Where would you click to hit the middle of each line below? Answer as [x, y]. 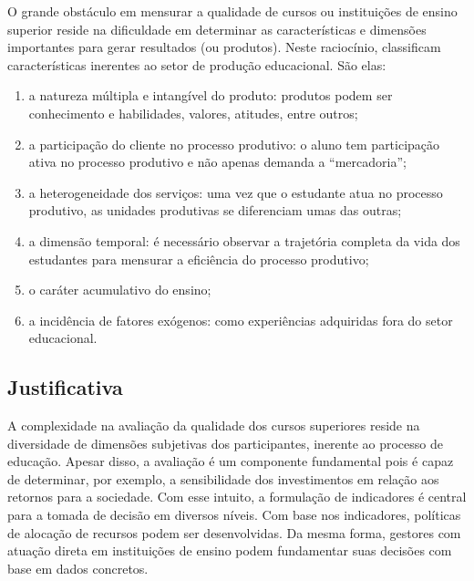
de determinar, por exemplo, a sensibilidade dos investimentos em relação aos [223, 478]
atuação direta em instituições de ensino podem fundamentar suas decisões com [230, 550]
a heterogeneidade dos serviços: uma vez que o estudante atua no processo [236, 192]
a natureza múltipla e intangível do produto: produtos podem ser [211, 95]
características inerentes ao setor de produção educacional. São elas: [197, 64]
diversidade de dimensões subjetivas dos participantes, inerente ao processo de [225, 443]
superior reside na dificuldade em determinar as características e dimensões [217, 29]
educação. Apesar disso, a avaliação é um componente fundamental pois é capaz [231, 461]
